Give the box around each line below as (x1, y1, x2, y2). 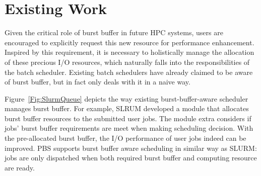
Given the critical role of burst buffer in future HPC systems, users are (5, 27, 223, 38)
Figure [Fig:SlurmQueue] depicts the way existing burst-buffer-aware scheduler (5, 93, 248, 104)
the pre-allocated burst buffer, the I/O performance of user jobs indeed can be (5, 133, 246, 143)
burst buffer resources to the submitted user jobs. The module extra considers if (5, 113, 251, 123)
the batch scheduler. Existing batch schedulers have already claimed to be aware (5, 66, 253, 77)
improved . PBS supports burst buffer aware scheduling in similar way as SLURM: (5, 142, 257, 153)
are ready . (5, 162, 35, 172)
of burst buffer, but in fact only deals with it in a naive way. (5, 76, 190, 87)
